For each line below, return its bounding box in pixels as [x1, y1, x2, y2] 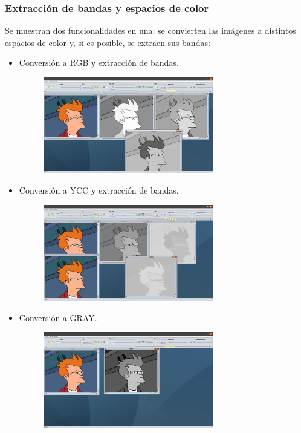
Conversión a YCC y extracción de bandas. [19, 183, 179, 196]
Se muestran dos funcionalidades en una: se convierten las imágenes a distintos [5, 24, 296, 37]
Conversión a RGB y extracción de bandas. [19, 56, 179, 69]
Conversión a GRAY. [19, 311, 97, 324]
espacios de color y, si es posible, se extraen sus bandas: [5, 36, 210, 48]
